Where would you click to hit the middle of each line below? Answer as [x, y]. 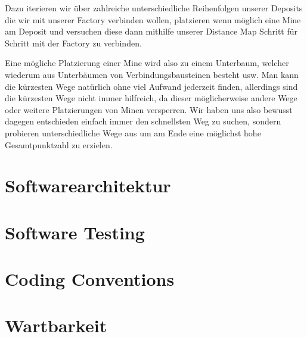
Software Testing [75, 232]
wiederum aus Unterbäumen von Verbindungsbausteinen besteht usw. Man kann [152, 74]
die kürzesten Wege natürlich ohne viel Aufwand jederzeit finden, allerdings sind [151, 86]
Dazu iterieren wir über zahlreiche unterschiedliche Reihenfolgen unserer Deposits [154, 8]
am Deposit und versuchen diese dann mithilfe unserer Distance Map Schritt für [151, 31]
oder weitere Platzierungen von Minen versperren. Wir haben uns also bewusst [149, 109]
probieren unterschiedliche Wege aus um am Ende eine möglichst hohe [133, 132]
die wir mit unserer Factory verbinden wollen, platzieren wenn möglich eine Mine [153, 19]
